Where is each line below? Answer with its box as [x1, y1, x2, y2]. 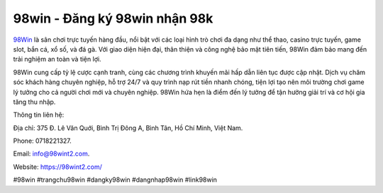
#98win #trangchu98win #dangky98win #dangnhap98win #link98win [13, 175, 218, 184]
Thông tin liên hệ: [13, 110, 65, 119]
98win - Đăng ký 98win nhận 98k [13, 11, 213, 26]
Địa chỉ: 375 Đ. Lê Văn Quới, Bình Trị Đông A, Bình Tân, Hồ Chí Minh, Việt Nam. [13, 124, 243, 132]
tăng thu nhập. [13, 98, 56, 106]
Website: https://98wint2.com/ [13, 163, 103, 171]
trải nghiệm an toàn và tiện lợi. [13, 55, 102, 64]
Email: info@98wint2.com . [13, 149, 90, 158]
